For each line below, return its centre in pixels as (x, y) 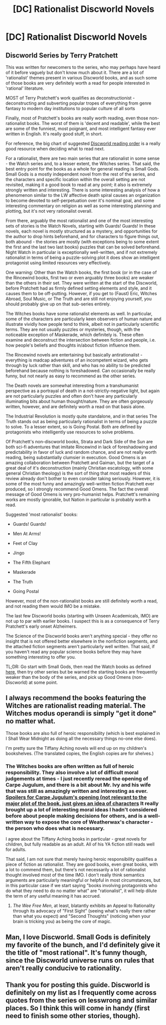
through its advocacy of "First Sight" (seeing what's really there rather (84, 911)
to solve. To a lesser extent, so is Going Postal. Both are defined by (74, 427)
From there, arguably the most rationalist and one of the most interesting (80, 221)
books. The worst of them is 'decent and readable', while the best (93, 123)
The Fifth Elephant (31, 562)
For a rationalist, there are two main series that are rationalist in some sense (83, 158)
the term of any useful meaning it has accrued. (53, 896)
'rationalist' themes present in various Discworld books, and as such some (81, 78)
